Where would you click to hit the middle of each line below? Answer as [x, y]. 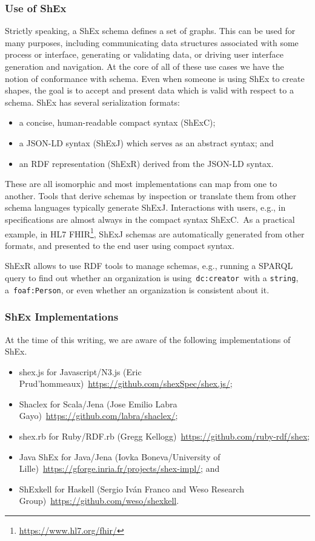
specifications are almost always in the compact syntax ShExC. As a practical [150, 219]
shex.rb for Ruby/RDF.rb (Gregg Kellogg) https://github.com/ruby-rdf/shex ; [164, 436]
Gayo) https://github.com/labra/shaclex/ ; [98, 416]
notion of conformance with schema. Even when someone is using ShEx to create [155, 78]
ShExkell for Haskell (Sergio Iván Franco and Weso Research [131, 488]
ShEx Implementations [62, 317]
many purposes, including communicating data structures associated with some [152, 42]
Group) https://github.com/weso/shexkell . [99, 501]
